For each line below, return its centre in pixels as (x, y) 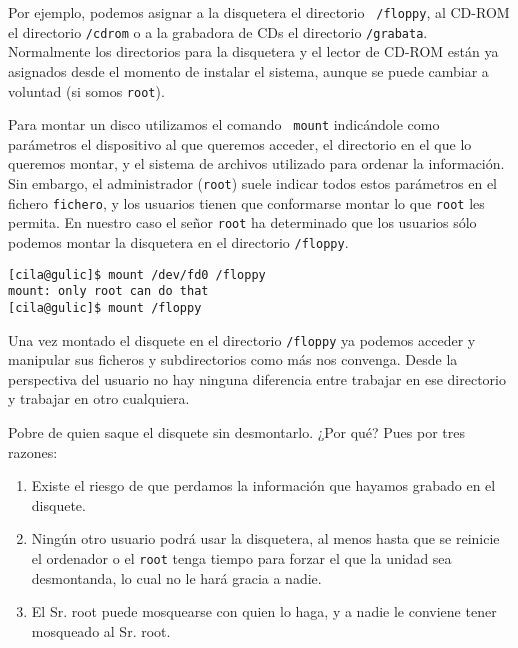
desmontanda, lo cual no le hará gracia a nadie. (176, 577)
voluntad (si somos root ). (86, 90)
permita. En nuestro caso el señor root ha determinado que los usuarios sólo (242, 222)
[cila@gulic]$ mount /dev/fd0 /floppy (137, 274)
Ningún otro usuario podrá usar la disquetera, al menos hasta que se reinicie (265, 538)
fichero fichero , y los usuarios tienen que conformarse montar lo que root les (246, 202)
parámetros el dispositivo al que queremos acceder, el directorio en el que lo (240, 143)
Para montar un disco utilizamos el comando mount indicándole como (224, 124)
